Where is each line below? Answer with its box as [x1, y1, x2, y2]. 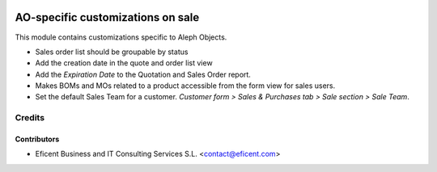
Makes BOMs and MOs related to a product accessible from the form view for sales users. [35, 81, 336, 90]
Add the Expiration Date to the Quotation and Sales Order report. [35, 69, 251, 79]
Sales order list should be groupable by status [35, 47, 189, 57]
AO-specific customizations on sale [15, 10, 200, 24]
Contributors [15, 134, 60, 145]
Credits [15, 112, 45, 124]
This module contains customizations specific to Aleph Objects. [15, 32, 227, 42]
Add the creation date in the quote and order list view [35, 58, 214, 68]
